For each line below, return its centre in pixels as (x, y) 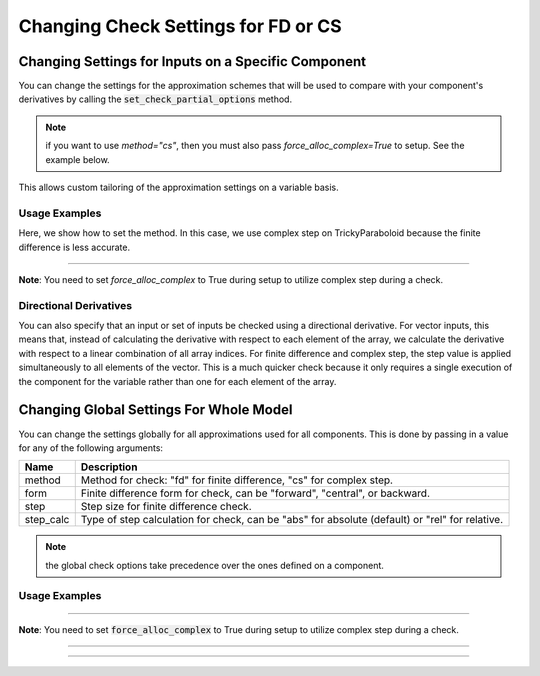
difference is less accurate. (74, 247)
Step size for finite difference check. (166, 507)
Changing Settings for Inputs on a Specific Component (192, 61)
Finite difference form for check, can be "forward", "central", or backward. (255, 493)
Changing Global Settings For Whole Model (155, 410)
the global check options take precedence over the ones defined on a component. (215, 565)
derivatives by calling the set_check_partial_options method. (155, 99)
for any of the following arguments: (91, 447)
